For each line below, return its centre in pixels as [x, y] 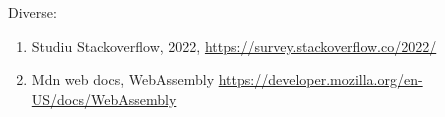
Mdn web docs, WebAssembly [123, 79]
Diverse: [32, 12]
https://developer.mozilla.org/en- [320, 79]
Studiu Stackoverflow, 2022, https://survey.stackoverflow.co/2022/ [234, 45]
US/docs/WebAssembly [104, 98]
